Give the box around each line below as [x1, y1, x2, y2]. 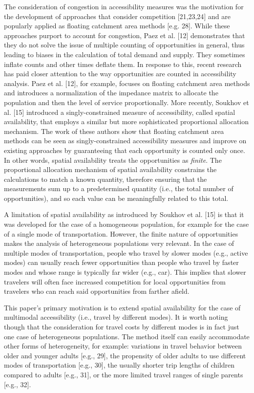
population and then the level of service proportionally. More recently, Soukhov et [4, 97, 249, 107]
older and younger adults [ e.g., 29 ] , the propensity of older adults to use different [4, 350, 246, 360]
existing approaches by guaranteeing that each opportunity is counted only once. [4, 145, 245, 155]
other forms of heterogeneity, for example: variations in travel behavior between [4, 341, 242, 351]
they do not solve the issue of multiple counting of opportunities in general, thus [4, 40, 245, 50]
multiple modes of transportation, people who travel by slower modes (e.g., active [4, 247, 248, 258]
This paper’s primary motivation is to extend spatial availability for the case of [4, 302, 241, 312]
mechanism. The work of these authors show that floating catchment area [4, 126, 224, 136]
